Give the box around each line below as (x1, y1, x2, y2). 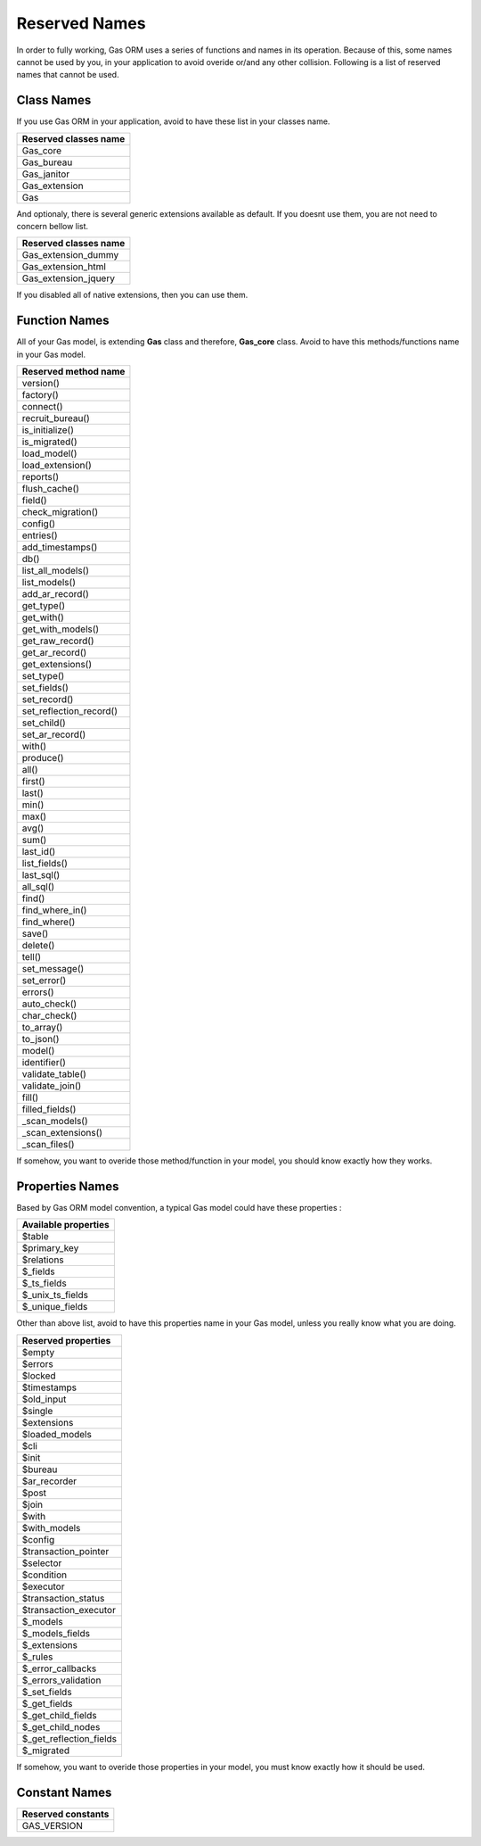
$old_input (21, 1393, 67, 1405)
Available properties (21, 1219, 110, 1231)
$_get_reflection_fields (21, 1732, 118, 1744)
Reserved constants (21, 1808, 110, 1820)
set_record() (21, 693, 74, 706)
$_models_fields (21, 1627, 91, 1639)
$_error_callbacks (21, 1662, 97, 1675)
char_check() (21, 1009, 77, 1022)
